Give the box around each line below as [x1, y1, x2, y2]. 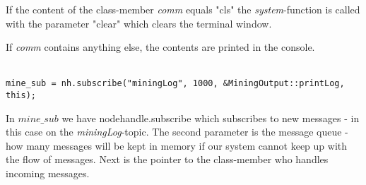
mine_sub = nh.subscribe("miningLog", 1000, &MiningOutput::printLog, [6, 78, 345, 89]
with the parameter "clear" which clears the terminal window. [6, 16, 272, 30]
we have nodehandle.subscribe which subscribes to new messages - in [61, 110, 360, 125]
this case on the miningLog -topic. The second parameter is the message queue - [6, 124, 348, 139]
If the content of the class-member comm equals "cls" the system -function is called [6, 2, 360, 16]
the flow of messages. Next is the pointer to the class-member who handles [6, 152, 329, 167]
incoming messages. [6, 166, 90, 181]
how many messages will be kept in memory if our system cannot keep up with [6, 138, 348, 153]
